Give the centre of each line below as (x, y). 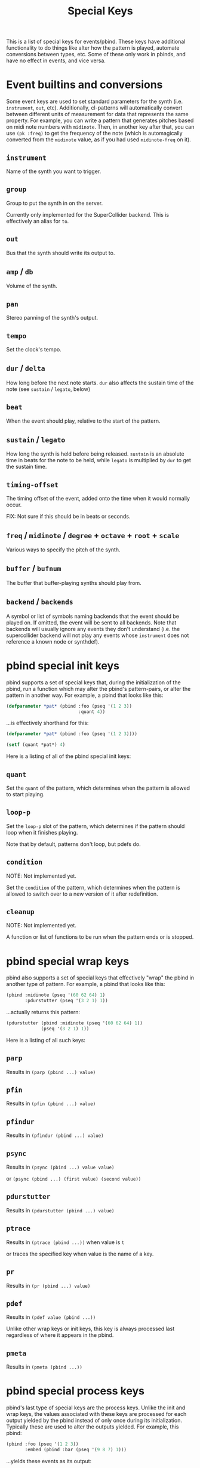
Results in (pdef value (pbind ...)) (51, 1317)
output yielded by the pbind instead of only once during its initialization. (94, 1421)
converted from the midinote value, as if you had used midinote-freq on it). (99, 139)
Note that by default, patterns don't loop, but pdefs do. (74, 844)
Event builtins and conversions (84, 85)
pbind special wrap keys (68, 961)
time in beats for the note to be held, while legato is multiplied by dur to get (99, 460)
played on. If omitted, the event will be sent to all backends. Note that (91, 622)
